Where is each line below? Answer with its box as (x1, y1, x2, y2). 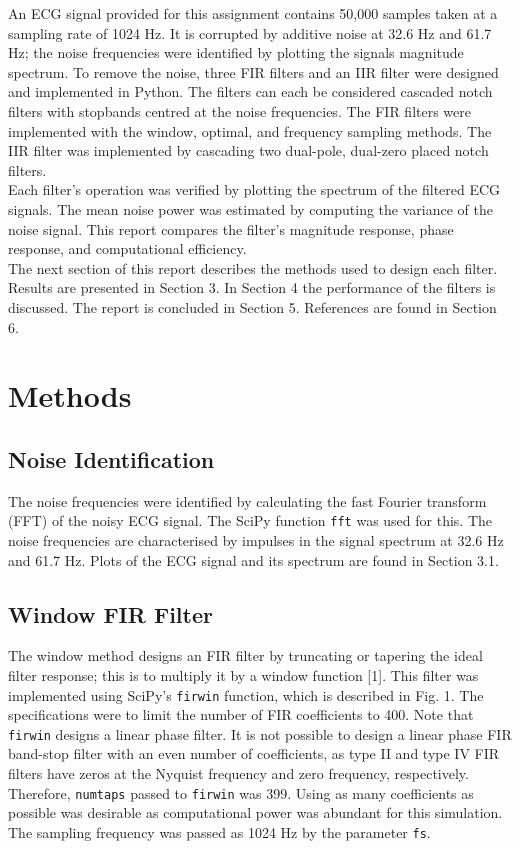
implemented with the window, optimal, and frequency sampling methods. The (8, 120, 492, 141)
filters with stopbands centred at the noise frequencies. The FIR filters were (8, 100, 472, 121)
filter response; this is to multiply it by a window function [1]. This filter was (8, 664, 479, 685)
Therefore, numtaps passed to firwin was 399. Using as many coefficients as (8, 782, 474, 803)
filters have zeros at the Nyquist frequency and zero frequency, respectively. (8, 763, 469, 783)
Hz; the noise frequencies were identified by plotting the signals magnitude (8, 42, 464, 63)
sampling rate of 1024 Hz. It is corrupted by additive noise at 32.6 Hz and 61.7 (8, 22, 492, 43)
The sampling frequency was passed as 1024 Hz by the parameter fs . (8, 821, 431, 842)
